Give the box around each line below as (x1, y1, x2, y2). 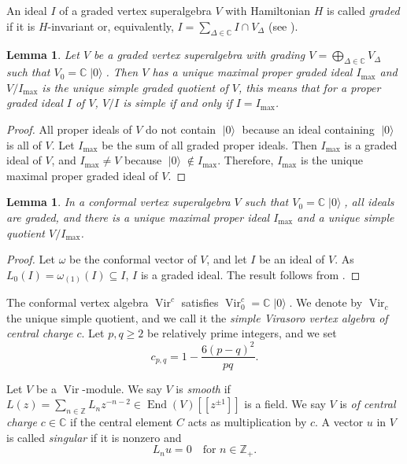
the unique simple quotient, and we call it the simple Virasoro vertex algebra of (6, 309, 388, 326)
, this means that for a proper (238, 79, 381, 95)
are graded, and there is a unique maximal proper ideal (6, 208, 270, 225)
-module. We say (82, 380, 162, 396)
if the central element (70, 413, 173, 429)
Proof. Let (6, 251, 55, 267)
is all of (6, 136, 42, 153)
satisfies (181, 294, 219, 311)
